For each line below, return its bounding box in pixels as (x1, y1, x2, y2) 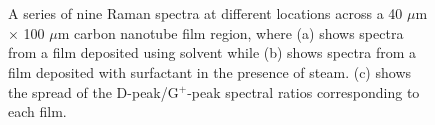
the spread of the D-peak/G (8, 81, 179, 102)
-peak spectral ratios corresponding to (187, 81, 420, 102)
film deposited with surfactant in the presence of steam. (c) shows (8, 61, 412, 82)
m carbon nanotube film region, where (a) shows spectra (57, 22, 404, 43)
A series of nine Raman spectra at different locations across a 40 (8, 3, 403, 24)
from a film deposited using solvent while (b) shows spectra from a (8, 42, 417, 63)
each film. (8, 101, 67, 122)
